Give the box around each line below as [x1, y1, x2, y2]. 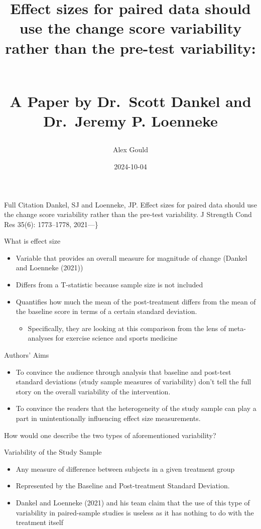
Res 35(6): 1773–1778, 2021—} [4, 219, 98, 229]
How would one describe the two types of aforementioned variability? [4, 430, 216, 440]
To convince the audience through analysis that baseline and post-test [16, 366, 231, 377]
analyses [28, 333, 53, 343]
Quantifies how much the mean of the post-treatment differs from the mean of [16, 296, 256, 306]
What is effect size [4, 236, 61, 246]
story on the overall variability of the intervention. [16, 386, 171, 396]
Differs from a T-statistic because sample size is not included [16, 279, 203, 290]
